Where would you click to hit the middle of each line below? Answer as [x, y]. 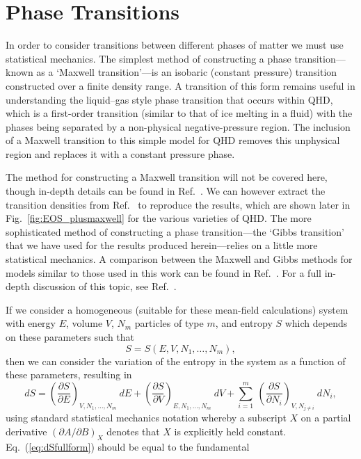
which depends [316, 323]
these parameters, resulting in [69, 375]
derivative [26, 431]
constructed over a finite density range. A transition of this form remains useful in [180, 85]
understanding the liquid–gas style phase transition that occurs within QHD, [169, 99]
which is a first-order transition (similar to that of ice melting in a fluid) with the [179, 113]
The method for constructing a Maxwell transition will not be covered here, [167, 177]
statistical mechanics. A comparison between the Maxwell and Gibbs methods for [179, 259]
